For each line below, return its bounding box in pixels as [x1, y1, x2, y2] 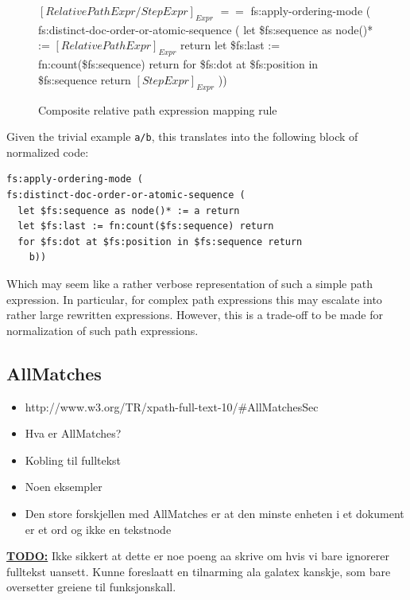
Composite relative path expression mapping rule [38, 101, 277, 118]
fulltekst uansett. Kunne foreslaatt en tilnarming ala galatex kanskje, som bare [6, 563, 391, 579]
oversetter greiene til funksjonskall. [6, 579, 176, 595]
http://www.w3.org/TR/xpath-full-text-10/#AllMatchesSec [25, 398, 319, 415]
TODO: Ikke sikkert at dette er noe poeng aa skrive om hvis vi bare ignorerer [6, 547, 390, 564]
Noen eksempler [25, 478, 102, 495]
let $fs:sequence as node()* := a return [17, 205, 240, 216]
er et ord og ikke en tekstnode [25, 520, 172, 537]
